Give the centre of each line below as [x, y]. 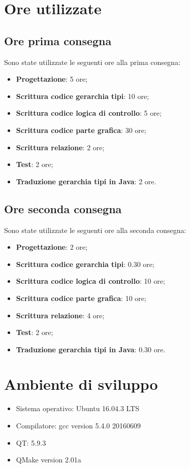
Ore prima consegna [58, 40]
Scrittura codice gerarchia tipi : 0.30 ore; [85, 264]
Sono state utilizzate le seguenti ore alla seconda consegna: [95, 230]
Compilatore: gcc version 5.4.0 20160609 [78, 425]
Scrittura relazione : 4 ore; [60, 315]
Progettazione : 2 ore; [52, 247]
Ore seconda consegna [63, 208]
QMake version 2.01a [49, 460]
